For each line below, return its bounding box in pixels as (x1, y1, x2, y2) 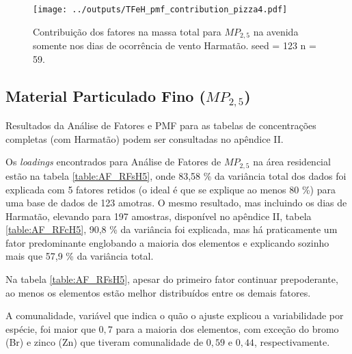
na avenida (253, 24, 299, 38)
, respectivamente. (254, 335, 330, 349)
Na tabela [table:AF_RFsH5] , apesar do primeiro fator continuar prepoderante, (5, 272, 338, 286)
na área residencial (253, 154, 331, 169)
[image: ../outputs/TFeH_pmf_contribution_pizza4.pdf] (33, 5, 288, 14)
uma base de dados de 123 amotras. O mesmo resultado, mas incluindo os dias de (5, 195, 347, 210)
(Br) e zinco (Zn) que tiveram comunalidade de (5, 335, 204, 349)
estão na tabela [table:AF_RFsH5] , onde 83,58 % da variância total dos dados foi (5, 168, 347, 182)
